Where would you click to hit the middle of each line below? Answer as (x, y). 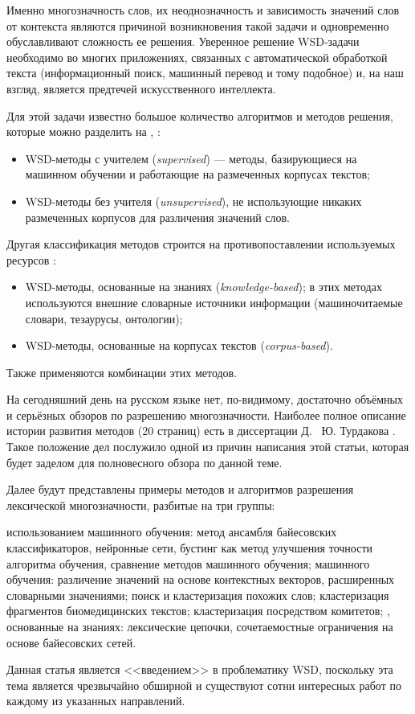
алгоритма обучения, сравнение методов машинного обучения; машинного (188, 563)
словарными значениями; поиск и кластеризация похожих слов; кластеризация (198, 595)
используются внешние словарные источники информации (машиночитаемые (214, 302)
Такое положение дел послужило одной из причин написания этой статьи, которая (208, 447)
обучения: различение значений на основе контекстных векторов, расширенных (201, 579)
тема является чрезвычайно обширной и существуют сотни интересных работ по (204, 685)
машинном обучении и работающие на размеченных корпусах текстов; (197, 174)
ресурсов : (31, 259)
